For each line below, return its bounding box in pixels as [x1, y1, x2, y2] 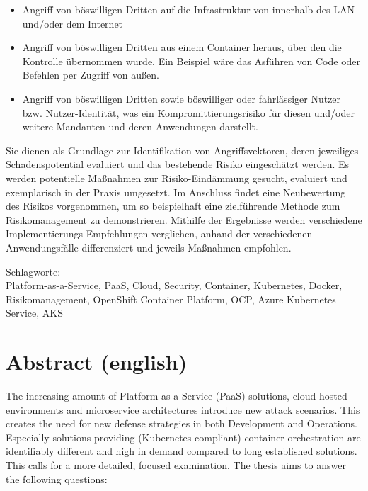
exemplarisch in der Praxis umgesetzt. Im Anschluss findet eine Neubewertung [6, 184, 346, 199]
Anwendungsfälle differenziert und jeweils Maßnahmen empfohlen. [6, 239, 292, 254]
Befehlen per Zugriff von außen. [22, 67, 159, 82]
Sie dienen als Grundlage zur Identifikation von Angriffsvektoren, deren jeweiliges [6, 142, 359, 157]
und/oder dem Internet [22, 16, 123, 30]
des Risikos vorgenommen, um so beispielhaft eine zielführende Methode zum [6, 198, 340, 213]
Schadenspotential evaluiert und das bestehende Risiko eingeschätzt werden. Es [6, 157, 350, 171]
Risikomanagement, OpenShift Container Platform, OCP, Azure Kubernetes [6, 291, 336, 306]
